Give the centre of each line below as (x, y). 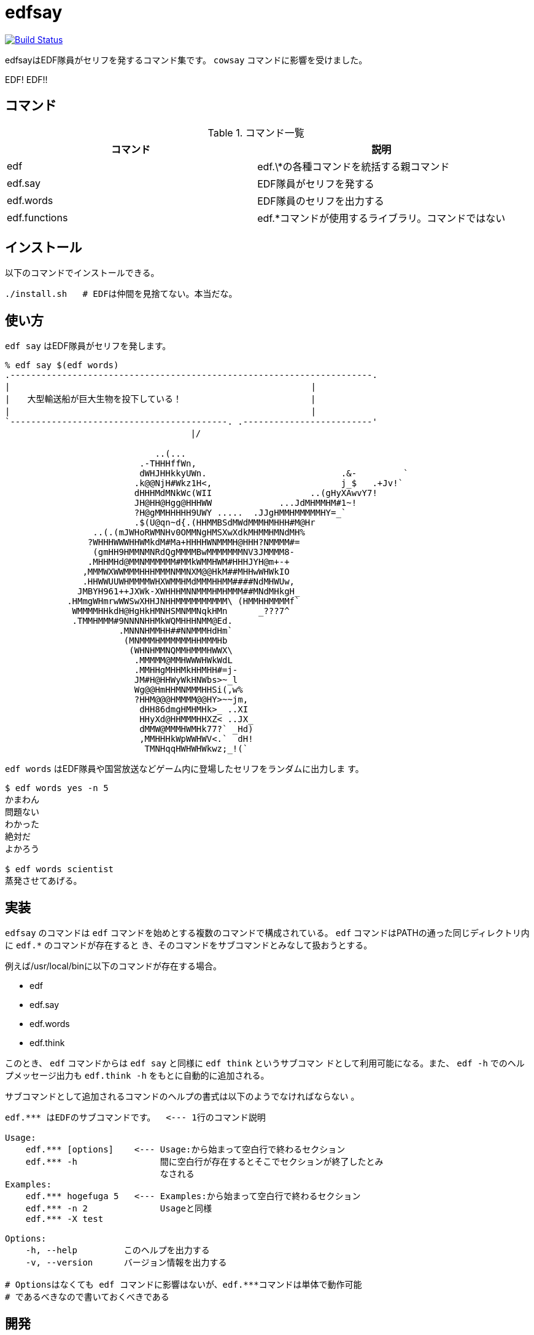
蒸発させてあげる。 (44, 881)
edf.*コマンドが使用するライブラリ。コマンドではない (381, 218)
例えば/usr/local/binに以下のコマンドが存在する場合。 (114, 966)
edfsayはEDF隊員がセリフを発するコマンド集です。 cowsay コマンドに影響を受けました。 (186, 60)
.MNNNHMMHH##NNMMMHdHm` (176, 631)
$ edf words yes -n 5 (57, 788)
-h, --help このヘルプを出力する (118, 1250)
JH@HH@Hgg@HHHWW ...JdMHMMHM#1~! (246, 503)
